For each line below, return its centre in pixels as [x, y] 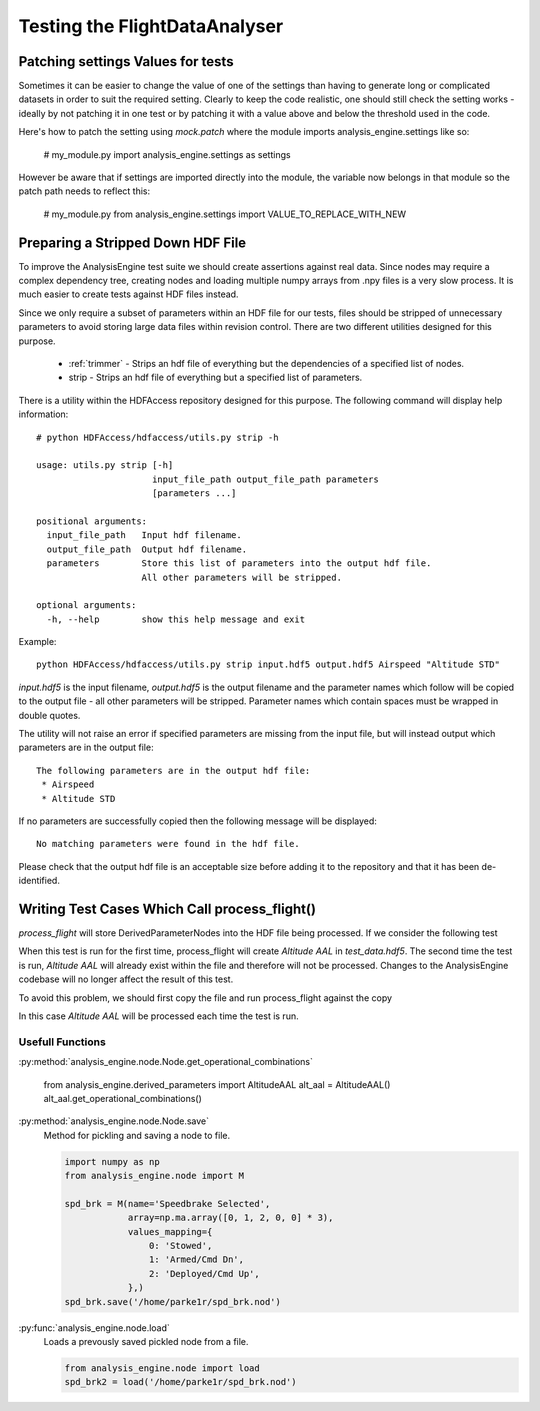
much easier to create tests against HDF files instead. [128, 294]
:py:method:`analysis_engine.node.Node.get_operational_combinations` [166, 1062]
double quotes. [49, 715]
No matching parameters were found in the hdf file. [168, 844]
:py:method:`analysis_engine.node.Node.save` [114, 1121]
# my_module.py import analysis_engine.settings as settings [167, 154]
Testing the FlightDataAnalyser [151, 26]
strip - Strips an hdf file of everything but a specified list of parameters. [215, 377]
